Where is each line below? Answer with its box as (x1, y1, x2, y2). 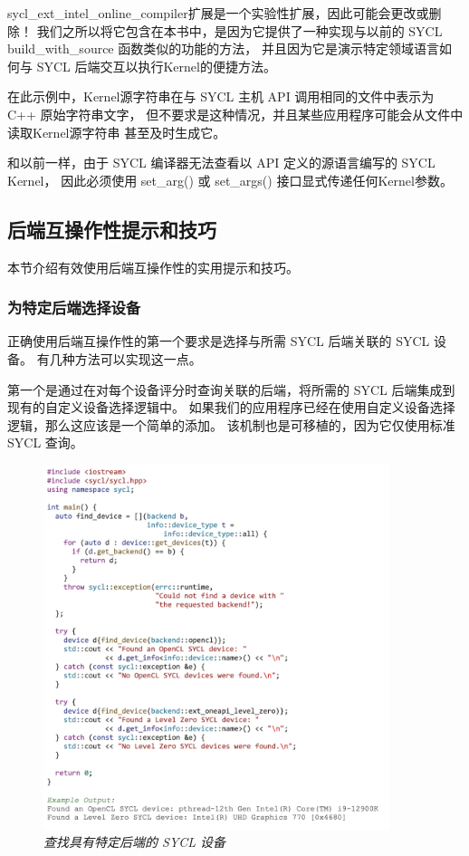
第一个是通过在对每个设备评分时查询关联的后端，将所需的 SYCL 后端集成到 (7, 380, 455, 399)
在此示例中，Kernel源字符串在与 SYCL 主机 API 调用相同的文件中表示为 (7, 87, 435, 106)
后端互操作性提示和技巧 (7, 215, 216, 243)
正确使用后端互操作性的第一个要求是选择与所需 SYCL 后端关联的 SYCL (7, 332, 430, 351)
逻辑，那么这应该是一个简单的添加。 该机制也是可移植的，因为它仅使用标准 (7, 415, 455, 434)
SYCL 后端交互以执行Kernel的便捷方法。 (36, 56, 276, 75)
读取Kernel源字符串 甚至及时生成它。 (7, 122, 226, 141)
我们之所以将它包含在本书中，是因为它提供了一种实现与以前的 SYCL (36, 21, 443, 40)
